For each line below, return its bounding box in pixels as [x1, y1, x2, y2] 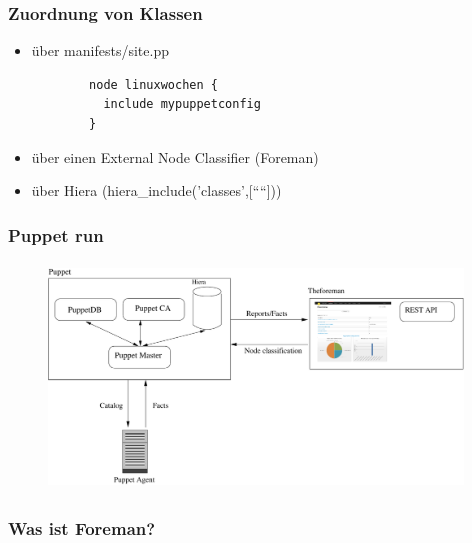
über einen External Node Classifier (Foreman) [31, 146, 319, 167]
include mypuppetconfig [103, 97, 261, 112]
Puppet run [8, 222, 104, 247]
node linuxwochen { [89, 77, 218, 92]
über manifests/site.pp [31, 40, 169, 61]
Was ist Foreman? [8, 516, 156, 541]
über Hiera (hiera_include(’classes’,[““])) [31, 180, 282, 201]
